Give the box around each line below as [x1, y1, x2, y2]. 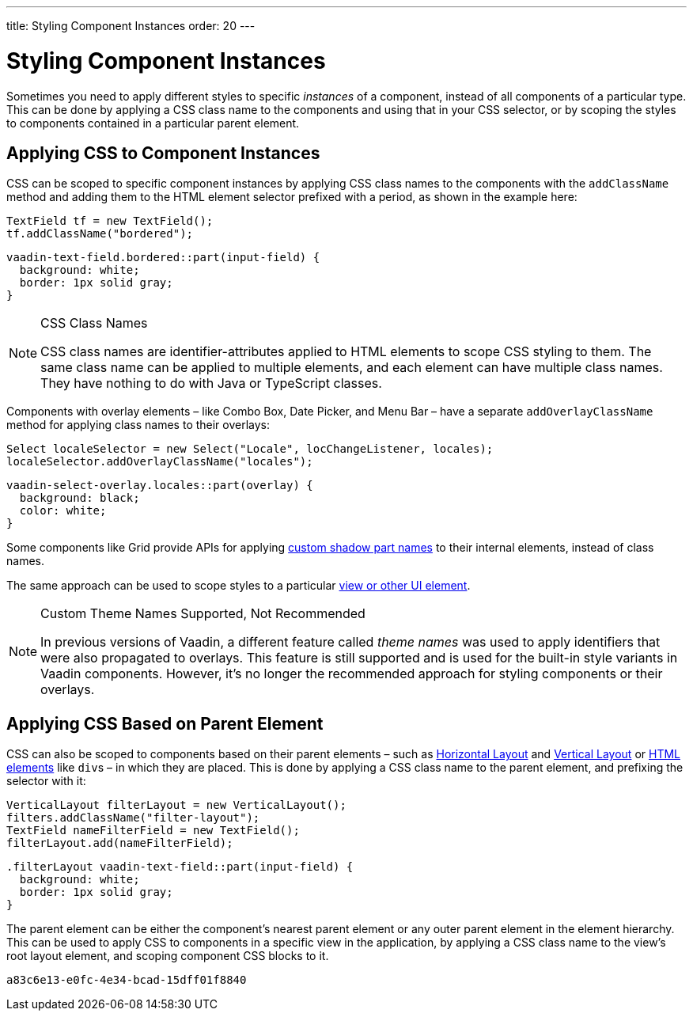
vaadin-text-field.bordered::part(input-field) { [6, 251, 320, 264]
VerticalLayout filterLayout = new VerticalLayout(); [6, 799, 346, 812]
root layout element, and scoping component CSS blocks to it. [6, 949, 329, 963]
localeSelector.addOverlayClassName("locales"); [6, 455, 313, 469]
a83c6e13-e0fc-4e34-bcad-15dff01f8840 [6, 973, 247, 987]
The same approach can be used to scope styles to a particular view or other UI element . [6, 579, 471, 593]
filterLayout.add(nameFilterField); [6, 837, 233, 850]
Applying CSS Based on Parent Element [6, 713, 324, 734]
